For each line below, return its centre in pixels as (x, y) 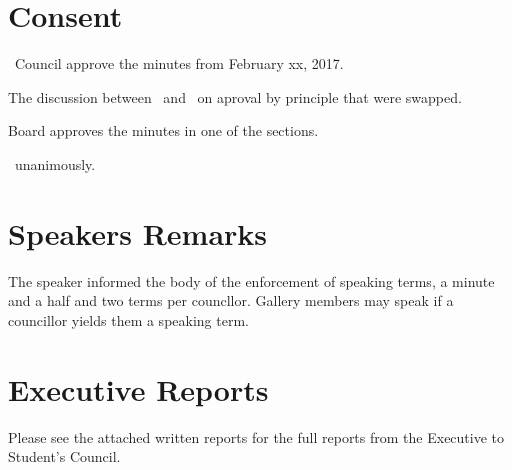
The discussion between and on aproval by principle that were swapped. (235, 96)
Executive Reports (138, 388)
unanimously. (55, 163)
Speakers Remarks (138, 232)
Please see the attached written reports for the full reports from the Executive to (256, 436)
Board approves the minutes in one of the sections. (163, 130)
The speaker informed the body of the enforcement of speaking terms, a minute (251, 280)
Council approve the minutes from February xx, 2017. (179, 63)
